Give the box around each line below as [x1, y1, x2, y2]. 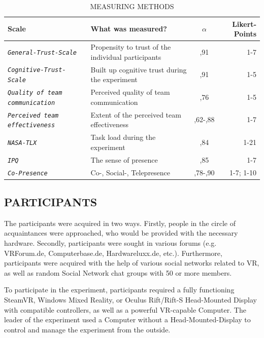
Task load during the [90, 132, 156, 142]
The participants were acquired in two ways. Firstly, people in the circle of [4, 217, 236, 228]
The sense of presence [90, 154, 158, 165]
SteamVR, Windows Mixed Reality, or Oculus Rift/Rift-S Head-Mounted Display [4, 294, 257, 305]
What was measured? [90, 23, 167, 34]
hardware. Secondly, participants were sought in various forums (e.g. [4, 238, 217, 248]
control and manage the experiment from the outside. [4, 324, 171, 334]
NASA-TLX [8, 139, 37, 146]
